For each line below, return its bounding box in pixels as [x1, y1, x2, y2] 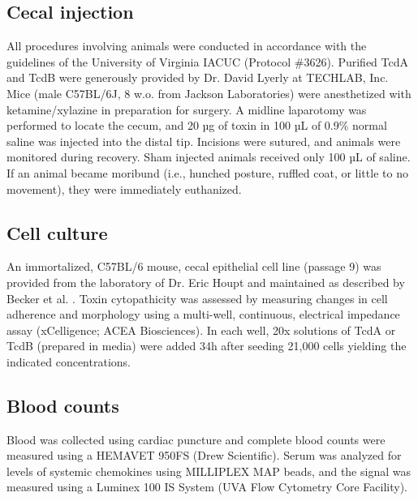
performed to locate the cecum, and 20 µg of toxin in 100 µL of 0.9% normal [6, 117, 387, 134]
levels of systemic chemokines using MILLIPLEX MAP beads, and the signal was [6, 462, 411, 479]
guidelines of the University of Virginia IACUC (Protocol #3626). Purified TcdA [6, 53, 409, 70]
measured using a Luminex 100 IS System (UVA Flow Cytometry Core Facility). [6, 478, 408, 495]
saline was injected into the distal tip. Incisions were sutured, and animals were [6, 132, 401, 149]
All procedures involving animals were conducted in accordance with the [6, 37, 367, 54]
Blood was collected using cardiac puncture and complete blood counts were [6, 430, 386, 447]
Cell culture [6, 220, 108, 245]
